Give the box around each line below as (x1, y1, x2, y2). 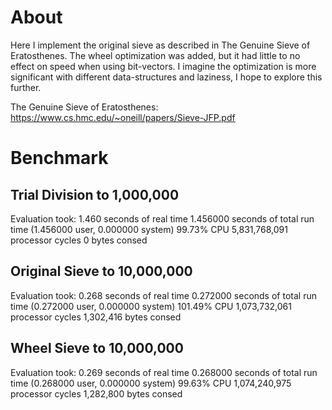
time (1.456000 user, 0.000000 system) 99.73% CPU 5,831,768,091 (10, 223, 288, 235)
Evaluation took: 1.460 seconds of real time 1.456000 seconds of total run (10, 212, 315, 225)
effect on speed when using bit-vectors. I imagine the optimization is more (10, 60, 317, 72)
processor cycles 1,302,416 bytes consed (10, 311, 182, 323)
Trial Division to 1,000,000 (10, 186, 180, 203)
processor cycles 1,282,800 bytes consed (10, 387, 183, 400)
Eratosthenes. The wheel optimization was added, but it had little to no (10, 49, 301, 61)
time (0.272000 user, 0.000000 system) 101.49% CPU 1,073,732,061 (10, 300, 292, 312)
